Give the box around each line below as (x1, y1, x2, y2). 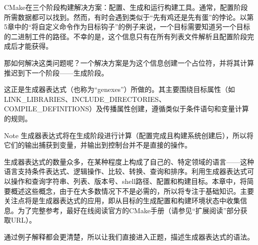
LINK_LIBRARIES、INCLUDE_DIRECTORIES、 (4, 93, 166, 104)
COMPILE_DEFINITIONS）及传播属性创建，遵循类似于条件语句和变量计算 (4, 103, 249, 114)
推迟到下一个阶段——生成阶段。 (4, 67, 108, 78)
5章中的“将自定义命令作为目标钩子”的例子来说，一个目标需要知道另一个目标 (4, 21, 251, 32)
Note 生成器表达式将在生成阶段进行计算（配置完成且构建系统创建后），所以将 (4, 130, 254, 140)
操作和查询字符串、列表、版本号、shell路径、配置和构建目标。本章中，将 (10, 175, 247, 186)
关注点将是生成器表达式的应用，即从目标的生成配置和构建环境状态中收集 (4, 195, 240, 206)
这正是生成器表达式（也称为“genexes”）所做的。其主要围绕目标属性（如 (4, 84, 235, 94)
